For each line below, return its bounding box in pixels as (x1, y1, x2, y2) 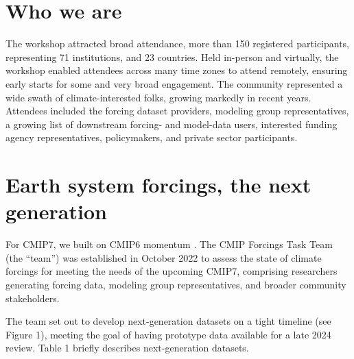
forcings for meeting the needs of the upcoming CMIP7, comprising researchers (5, 264, 338, 278)
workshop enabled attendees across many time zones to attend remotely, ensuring (5, 63, 348, 77)
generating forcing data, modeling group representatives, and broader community (5, 277, 346, 291)
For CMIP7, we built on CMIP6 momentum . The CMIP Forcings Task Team (5, 237, 333, 251)
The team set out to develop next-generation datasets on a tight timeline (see (5, 314, 331, 328)
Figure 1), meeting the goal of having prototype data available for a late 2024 (5, 327, 331, 341)
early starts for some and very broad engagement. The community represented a (5, 76, 343, 90)
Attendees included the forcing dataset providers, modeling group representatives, (5, 103, 349, 118)
